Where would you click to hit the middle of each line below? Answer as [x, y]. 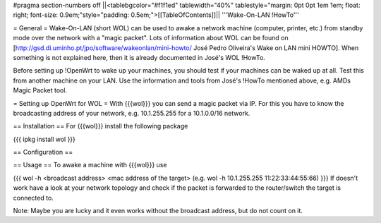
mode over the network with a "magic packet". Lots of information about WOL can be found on [151, 38]
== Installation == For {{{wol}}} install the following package [101, 126]
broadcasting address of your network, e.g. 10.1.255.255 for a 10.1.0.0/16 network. [132, 113]
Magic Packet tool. [40, 90]
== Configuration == [43, 152]
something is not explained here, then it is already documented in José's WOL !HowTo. [139, 57]
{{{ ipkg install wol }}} [44, 139]
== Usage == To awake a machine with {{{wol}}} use [90, 165]
